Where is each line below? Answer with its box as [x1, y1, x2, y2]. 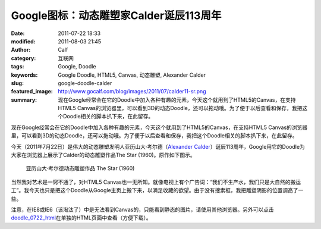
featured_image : [11, 88, 53, 95]
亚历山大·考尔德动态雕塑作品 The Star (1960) [26, 165, 135, 172]
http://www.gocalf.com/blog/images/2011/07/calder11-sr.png [58, 88, 206, 95]
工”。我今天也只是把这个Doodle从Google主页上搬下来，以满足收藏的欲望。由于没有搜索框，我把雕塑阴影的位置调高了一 [11, 187, 304, 194]
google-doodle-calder [58, 79, 112, 86]
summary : [11, 96, 37, 103]
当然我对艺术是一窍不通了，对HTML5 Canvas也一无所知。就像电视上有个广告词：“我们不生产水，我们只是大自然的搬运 [11, 178, 301, 186]
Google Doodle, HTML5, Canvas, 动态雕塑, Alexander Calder [58, 71, 206, 79]
